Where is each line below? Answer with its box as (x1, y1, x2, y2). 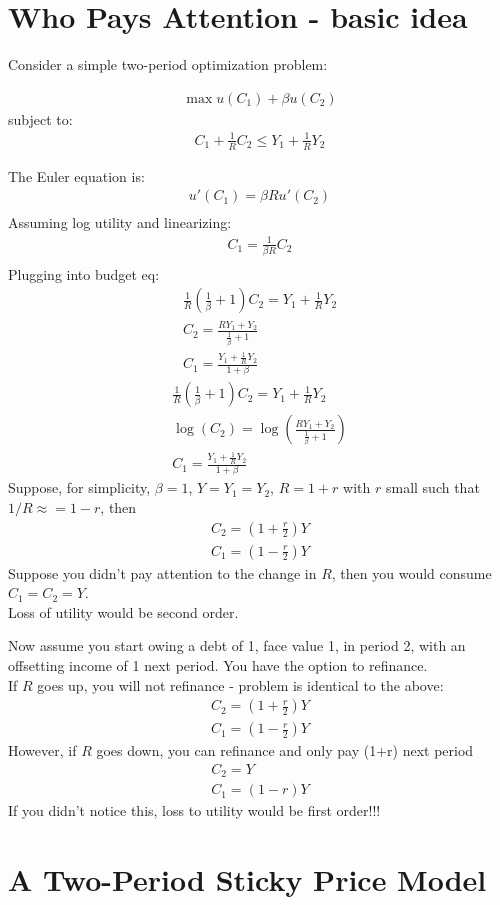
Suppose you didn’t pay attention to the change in (8, 562, 317, 583)
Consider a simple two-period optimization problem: (8, 54, 328, 75)
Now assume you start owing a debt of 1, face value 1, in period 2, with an (8, 635, 466, 656)
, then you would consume (331, 562, 492, 583)
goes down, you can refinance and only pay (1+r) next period (96, 740, 474, 761)
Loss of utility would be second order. (8, 601, 239, 622)
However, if (8, 740, 77, 761)
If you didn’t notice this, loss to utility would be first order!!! (8, 800, 381, 821)
